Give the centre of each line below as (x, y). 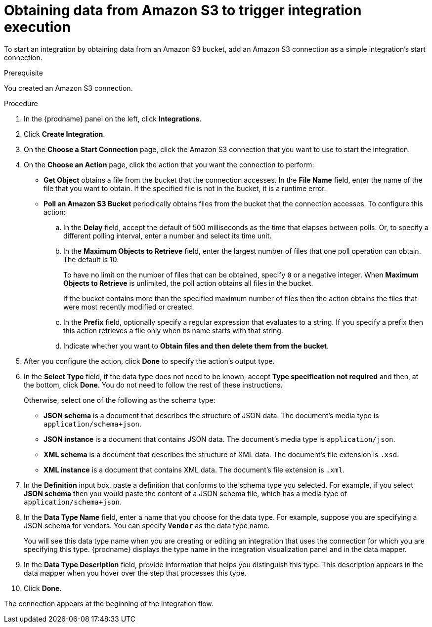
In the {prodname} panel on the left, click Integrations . (113, 118)
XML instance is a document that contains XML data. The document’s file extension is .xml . (194, 470)
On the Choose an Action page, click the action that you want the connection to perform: (169, 164)
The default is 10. (91, 259)
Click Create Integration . (65, 134)
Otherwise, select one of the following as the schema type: (120, 400)
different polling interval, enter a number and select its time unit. (168, 235)
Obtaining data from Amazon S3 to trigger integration (183, 10)
